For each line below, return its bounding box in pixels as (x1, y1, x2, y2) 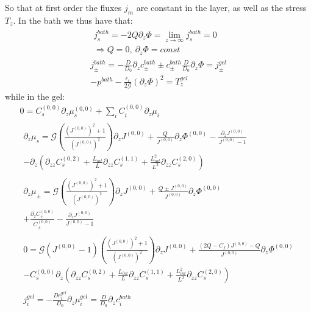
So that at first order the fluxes (5, 1, 122, 13)
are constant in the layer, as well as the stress (136, 1, 307, 13)
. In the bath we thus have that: (13, 13, 133, 26)
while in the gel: (5, 89, 65, 102)
